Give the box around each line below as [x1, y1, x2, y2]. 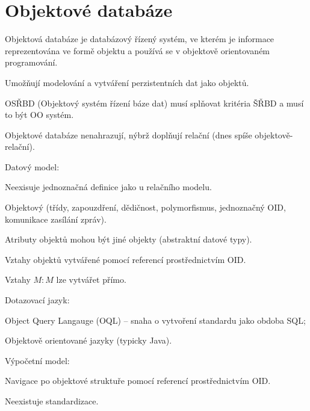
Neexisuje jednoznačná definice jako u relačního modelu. [5, 181, 212, 193]
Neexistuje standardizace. [5, 395, 99, 407]
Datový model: [5, 160, 60, 173]
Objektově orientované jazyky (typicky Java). [5, 334, 172, 347]
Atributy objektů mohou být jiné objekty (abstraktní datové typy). [5, 233, 252, 246]
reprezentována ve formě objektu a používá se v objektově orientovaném [5, 44, 270, 57]
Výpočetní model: [5, 354, 70, 366]
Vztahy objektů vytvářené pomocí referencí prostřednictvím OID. [5, 253, 246, 265]
